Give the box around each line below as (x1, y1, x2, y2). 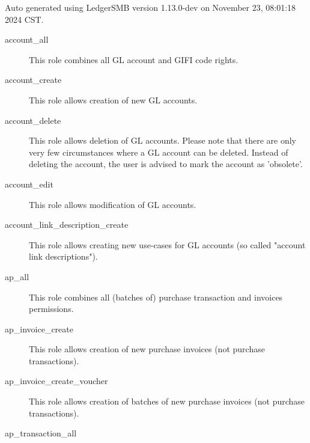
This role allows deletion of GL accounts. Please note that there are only (29, 134, 297, 147)
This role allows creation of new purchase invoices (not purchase (29, 343, 265, 355)
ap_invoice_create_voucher (5, 374, 108, 387)
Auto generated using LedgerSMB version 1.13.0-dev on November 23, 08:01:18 (5, 1, 296, 13)
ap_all (5, 270, 29, 283)
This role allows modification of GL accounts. (29, 198, 196, 210)
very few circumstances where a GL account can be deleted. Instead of (29, 145, 288, 158)
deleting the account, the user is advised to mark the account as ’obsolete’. (29, 157, 303, 170)
